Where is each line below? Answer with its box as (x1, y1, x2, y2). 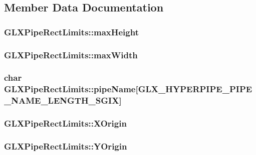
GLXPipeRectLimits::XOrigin (4, 117, 127, 130)
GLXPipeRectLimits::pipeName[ (4, 83, 138, 95)
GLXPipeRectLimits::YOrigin (4, 140, 127, 152)
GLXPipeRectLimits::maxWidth (4, 48, 138, 61)
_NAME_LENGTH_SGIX (4, 94, 119, 107)
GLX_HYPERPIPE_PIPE (138, 83, 252, 95)
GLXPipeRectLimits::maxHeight (4, 25, 139, 38)
